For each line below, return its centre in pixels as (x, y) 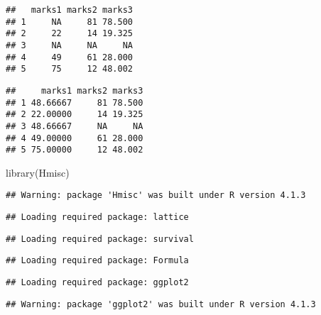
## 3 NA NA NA (69, 45)
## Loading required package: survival (100, 239)
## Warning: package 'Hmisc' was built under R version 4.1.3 (156, 195)
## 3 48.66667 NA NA (75, 126)
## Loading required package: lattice (97, 217)
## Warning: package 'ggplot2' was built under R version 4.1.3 (161, 304)
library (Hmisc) (38, 172)
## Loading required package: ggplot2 (97, 283)
